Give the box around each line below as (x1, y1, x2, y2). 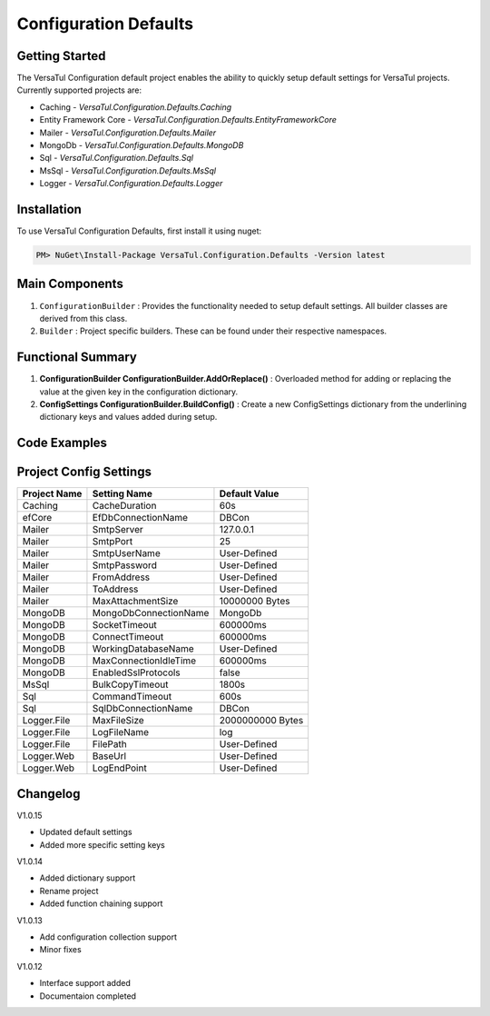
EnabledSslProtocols (92, 666, 181, 679)
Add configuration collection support (39, 931, 177, 942)
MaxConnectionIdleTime (92, 654, 197, 667)
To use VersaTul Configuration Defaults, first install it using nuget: (16, 225, 262, 236)
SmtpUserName (92, 547, 161, 560)
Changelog (16, 786, 81, 802)
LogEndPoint (92, 762, 147, 774)
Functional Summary (16, 350, 138, 365)
